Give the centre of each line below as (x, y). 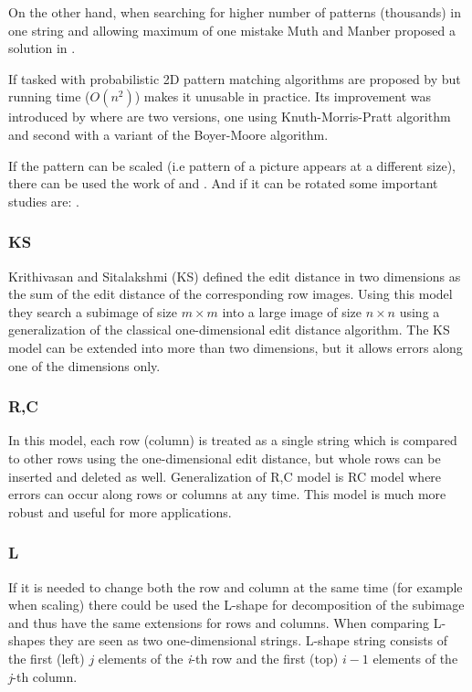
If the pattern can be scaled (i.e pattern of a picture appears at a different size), (232, 165)
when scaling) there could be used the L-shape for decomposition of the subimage (236, 605)
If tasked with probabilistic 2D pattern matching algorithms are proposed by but (235, 78)
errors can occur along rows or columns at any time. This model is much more (227, 494)
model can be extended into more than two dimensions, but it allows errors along (236, 347)
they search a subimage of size (93, 311)
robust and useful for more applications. (120, 511)
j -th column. (43, 676)
